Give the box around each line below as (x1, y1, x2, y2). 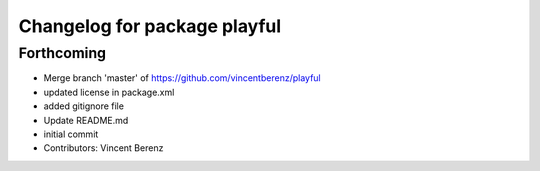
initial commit (43, 128, 99, 140)
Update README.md (43, 114, 129, 126)
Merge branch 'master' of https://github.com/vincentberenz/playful (43, 72, 321, 84)
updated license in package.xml (43, 86, 175, 98)
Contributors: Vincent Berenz (43, 142, 164, 154)
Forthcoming (18, 44, 107, 62)
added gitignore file (43, 100, 125, 112)
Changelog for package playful (18, 15, 282, 37)
